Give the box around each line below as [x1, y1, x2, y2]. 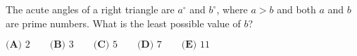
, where [216, 2, 248, 16]
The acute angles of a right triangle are [6, 2, 175, 16]
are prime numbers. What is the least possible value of [6, 15, 241, 30]
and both [277, 2, 316, 16]
